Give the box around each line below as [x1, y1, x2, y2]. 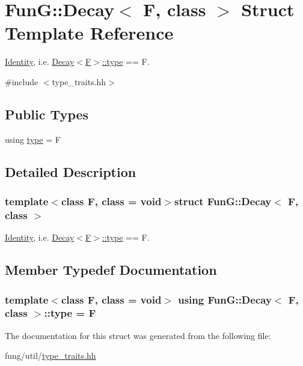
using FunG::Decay [178, 292, 272, 307]
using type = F [5, 133, 61, 145]
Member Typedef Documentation [5, 260, 217, 279]
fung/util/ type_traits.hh [5, 349, 96, 362]
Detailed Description [5, 162, 136, 181]
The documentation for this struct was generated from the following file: [5, 329, 271, 341]
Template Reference [5, 20, 174, 45]
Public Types [5, 104, 89, 123]
